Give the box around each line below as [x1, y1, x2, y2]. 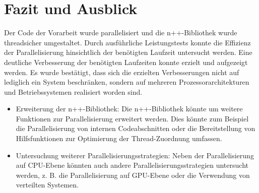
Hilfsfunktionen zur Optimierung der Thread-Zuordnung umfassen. [16, 133, 222, 144]
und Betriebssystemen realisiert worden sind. [4, 86, 143, 97]
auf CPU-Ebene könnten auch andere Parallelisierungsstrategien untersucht [16, 160, 248, 170]
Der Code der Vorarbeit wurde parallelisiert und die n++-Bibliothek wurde [4, 27, 237, 38]
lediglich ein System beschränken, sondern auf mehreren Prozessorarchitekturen [4, 77, 249, 87]
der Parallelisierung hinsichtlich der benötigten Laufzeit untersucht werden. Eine [4, 47, 252, 57]
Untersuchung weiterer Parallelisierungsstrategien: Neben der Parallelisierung [16, 150, 254, 160]
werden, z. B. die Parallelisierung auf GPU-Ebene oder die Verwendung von [16, 169, 250, 180]
